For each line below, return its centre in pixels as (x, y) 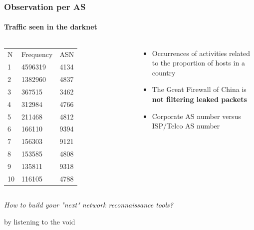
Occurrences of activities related (201, 53)
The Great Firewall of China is (199, 89)
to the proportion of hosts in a (198, 63)
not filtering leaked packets (199, 99)
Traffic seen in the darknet (51, 27)
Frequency (37, 54)
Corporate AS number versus (196, 116)
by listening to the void (40, 221)
